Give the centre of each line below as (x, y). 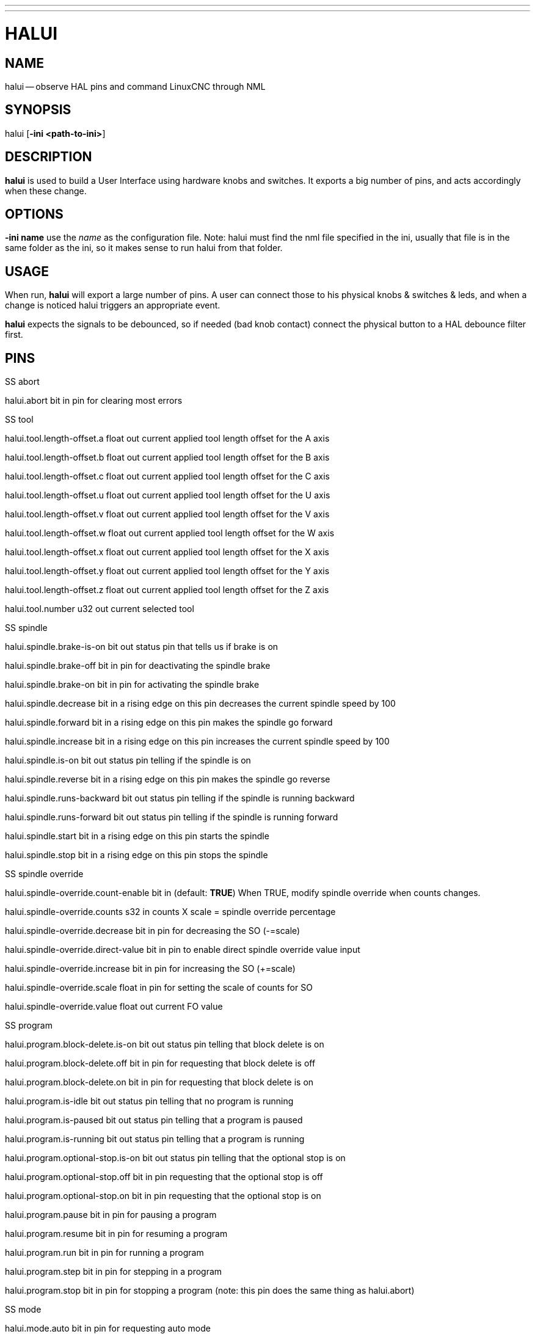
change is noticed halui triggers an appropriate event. (113, 305)
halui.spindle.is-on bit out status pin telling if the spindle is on (128, 760)
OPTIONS (34, 214)
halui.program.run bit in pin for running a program (104, 1253)
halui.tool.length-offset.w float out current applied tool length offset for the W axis (170, 533)
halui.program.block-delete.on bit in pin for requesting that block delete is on (159, 1082)
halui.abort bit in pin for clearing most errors (94, 401)
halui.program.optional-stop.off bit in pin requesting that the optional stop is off (164, 1177)
